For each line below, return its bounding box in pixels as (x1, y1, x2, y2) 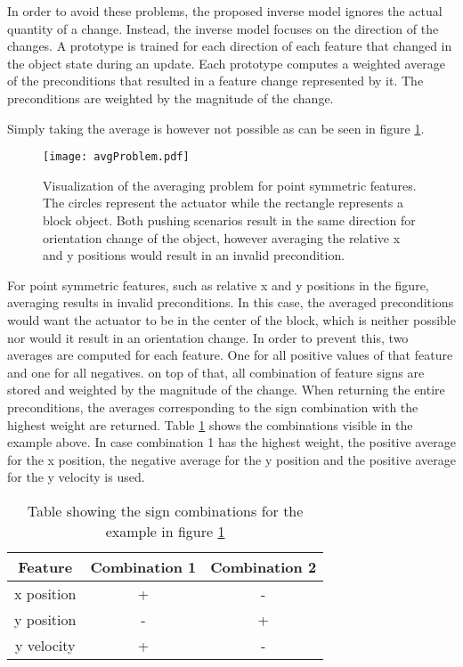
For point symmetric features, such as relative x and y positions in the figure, (7, 275, 429, 294)
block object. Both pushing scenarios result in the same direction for (43, 211, 416, 229)
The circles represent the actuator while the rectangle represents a (43, 193, 403, 212)
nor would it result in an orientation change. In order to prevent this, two (7, 328, 409, 346)
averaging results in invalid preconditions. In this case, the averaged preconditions (7, 293, 454, 312)
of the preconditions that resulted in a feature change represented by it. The (7, 71, 424, 90)
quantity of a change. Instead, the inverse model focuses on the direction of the (7, 19, 439, 37)
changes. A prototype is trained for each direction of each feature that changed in (7, 37, 452, 55)
